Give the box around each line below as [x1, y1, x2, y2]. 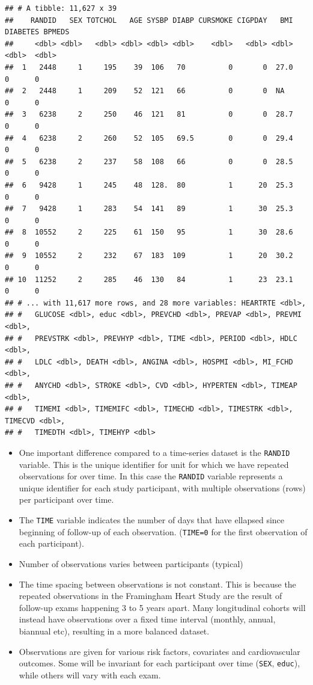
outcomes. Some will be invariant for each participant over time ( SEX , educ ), [19, 657, 300, 669]
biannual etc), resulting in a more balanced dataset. [19, 624, 210, 637]
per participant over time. [19, 493, 114, 506]
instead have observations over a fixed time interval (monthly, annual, [19, 613, 276, 625]
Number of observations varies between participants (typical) [19, 557, 243, 570]
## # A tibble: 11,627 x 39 [5, 4, 117, 13]
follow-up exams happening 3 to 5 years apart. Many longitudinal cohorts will [19, 601, 306, 613]
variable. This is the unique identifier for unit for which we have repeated [19, 458, 289, 470]
